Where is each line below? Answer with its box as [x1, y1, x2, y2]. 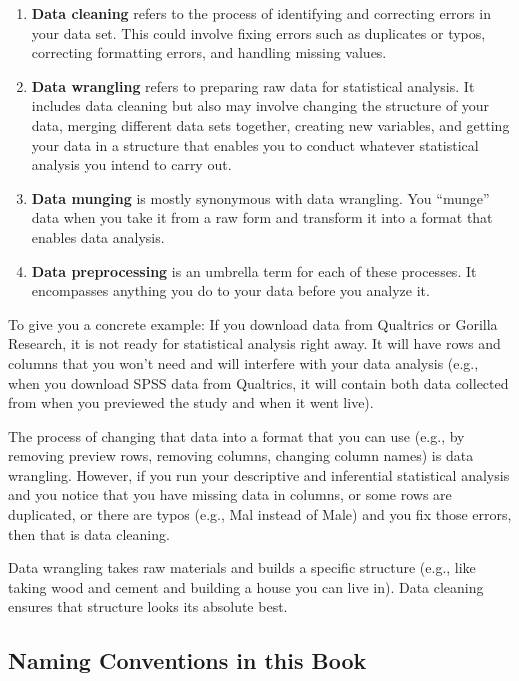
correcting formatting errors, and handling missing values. [31, 42, 387, 63]
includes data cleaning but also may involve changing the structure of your [31, 95, 490, 116]
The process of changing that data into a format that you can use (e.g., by [8, 425, 465, 446]
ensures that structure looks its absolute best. [8, 596, 288, 617]
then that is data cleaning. [8, 523, 170, 544]
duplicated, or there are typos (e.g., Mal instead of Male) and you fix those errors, [8, 504, 512, 525]
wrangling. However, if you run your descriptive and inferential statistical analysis [8, 464, 510, 485]
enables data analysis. [31, 226, 165, 247]
